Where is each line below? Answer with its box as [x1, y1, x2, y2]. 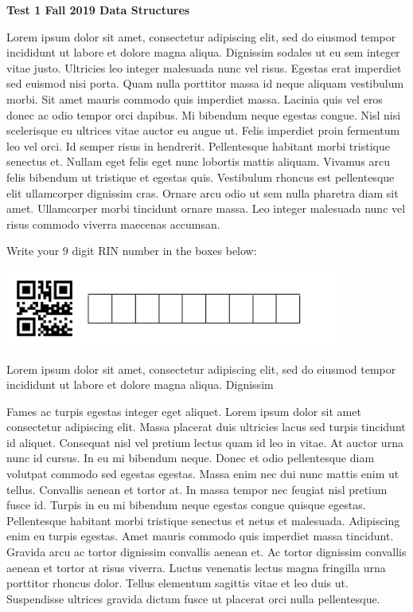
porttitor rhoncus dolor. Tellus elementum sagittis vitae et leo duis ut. [6, 575, 349, 591]
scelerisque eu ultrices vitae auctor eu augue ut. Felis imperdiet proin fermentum [6, 122, 400, 139]
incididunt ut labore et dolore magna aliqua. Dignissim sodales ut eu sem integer [6, 44, 400, 61]
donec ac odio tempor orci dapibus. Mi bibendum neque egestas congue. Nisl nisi [6, 106, 401, 123]
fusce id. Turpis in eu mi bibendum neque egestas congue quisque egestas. [6, 496, 366, 513]
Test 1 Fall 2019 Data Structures [6, 2, 190, 18]
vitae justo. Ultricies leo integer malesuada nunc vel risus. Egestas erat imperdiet [6, 59, 402, 76]
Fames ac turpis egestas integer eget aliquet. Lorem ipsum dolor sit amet [6, 402, 361, 419]
